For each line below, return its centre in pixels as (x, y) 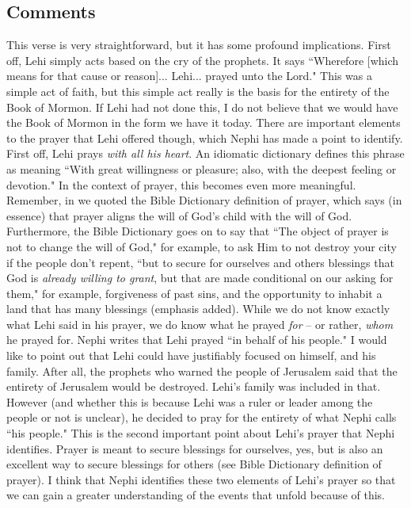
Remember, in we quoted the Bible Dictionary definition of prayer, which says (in (204, 200)
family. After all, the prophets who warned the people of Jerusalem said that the (202, 370)
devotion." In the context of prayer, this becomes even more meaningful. (181, 184)
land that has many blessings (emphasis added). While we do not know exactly (198, 309)
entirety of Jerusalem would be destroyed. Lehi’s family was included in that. (194, 386)
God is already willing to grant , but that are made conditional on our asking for (200, 278)
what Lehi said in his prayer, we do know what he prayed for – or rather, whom (200, 324)
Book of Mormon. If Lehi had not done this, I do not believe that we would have (202, 107)
